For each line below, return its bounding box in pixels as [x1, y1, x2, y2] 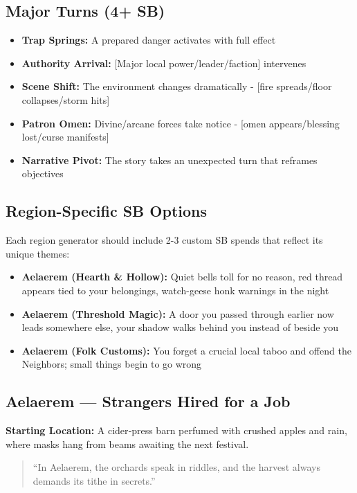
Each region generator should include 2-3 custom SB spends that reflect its [6, 233, 323, 247]
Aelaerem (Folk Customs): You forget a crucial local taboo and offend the [21, 343, 351, 357]
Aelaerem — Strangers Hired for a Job [6, 391, 291, 412]
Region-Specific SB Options [6, 200, 208, 222]
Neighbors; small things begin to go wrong [21, 357, 202, 371]
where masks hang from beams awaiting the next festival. [6, 436, 249, 451]
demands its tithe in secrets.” [33, 473, 156, 487]
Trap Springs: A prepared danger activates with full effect [21, 33, 276, 47]
